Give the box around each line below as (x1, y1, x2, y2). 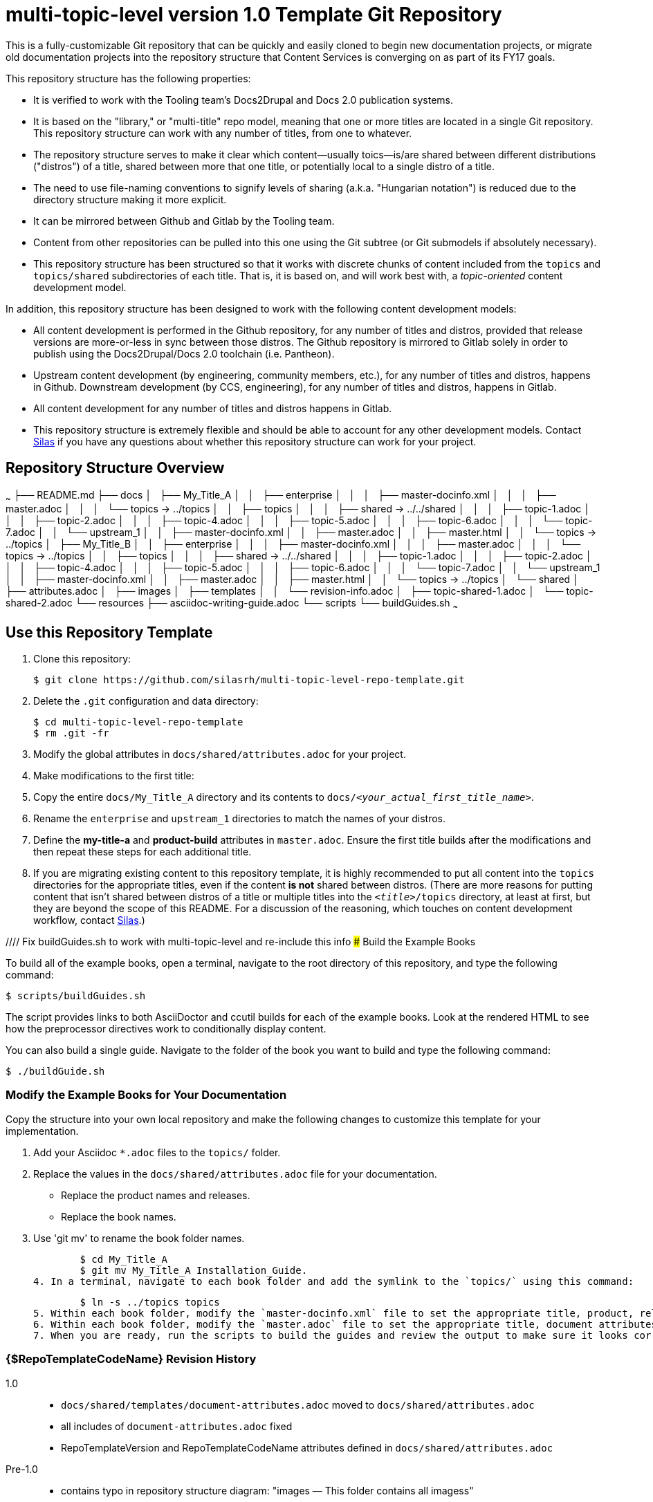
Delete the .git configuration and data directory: (33, 695, 259, 707)
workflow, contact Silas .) (33, 914, 145, 927)
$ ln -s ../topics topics (80, 1296, 220, 1308)
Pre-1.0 (6, 1463, 38, 1475)
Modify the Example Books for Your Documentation (6, 1088, 287, 1102)
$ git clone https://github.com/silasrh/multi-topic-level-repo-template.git (33, 674, 465, 686)
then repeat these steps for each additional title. (33, 846, 252, 858)
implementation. (6, 1124, 79, 1137)
